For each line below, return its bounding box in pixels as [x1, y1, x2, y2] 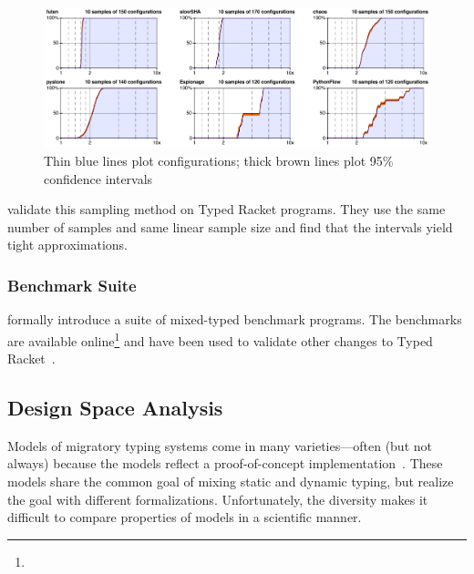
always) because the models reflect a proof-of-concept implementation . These [7, 454, 443, 473]
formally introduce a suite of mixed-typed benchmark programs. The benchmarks [7, 310, 462, 329]
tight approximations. [7, 235, 128, 254]
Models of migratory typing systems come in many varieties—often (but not [7, 436, 432, 455]
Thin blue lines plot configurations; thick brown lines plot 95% [44, 151, 394, 170]
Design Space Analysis [7, 394, 223, 422]
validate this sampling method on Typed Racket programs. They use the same [7, 200, 446, 219]
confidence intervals [44, 169, 153, 188]
